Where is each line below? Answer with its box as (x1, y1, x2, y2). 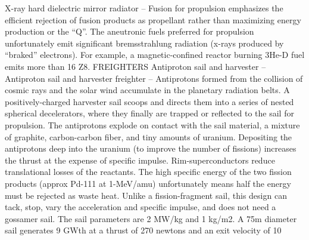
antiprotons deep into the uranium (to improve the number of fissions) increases (5, 142, 296, 155)
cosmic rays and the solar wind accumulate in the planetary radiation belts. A (5, 84, 290, 96)
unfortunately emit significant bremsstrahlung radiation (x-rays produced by (5, 36, 284, 49)
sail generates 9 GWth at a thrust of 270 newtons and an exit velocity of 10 (5, 224, 282, 236)
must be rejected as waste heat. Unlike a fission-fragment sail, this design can (5, 189, 287, 201)
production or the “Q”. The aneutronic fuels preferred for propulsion (5, 25, 254, 38)
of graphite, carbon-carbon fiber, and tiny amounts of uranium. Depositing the (5, 130, 292, 143)
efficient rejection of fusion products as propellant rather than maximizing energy (5, 13, 301, 26)
